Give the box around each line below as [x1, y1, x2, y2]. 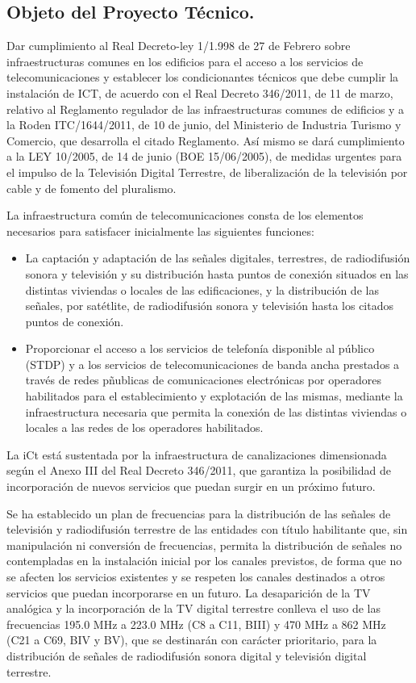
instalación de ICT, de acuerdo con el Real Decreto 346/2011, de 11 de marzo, [6, 84, 393, 101]
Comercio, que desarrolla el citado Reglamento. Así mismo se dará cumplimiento [6, 132, 405, 149]
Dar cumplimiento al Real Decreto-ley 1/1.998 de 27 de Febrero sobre [6, 37, 351, 54]
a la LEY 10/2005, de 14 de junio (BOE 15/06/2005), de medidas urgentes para [6, 148, 402, 165]
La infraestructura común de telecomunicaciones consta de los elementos [6, 207, 364, 224]
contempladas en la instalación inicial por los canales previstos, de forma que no [6, 552, 402, 569]
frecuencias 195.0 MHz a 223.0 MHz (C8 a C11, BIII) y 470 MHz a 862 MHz [6, 615, 386, 632]
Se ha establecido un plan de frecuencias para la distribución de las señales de [6, 505, 391, 522]
